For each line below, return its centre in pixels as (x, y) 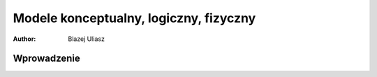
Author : (24, 39)
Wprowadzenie (46, 59)
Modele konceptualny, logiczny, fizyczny (134, 18)
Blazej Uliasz (86, 39)
